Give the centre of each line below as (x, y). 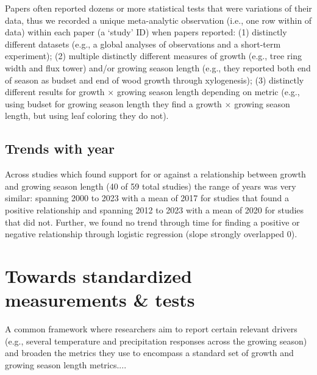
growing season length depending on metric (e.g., (208, 92)
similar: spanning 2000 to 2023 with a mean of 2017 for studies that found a (147, 198)
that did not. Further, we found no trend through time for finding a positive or (152, 222)
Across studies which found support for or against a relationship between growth (155, 174)
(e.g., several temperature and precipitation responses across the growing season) (156, 341)
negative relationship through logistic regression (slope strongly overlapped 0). (151, 234)
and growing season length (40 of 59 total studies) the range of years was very (151, 186)
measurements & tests (100, 300)
